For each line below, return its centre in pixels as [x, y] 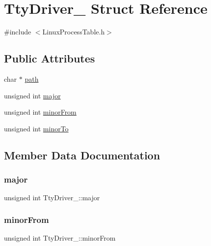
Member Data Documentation [82, 155]
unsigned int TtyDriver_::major [52, 198]
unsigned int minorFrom [40, 112]
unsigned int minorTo [36, 128]
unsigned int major [32, 95]
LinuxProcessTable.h [74, 32]
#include [18, 32]
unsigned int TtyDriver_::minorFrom [60, 238]
